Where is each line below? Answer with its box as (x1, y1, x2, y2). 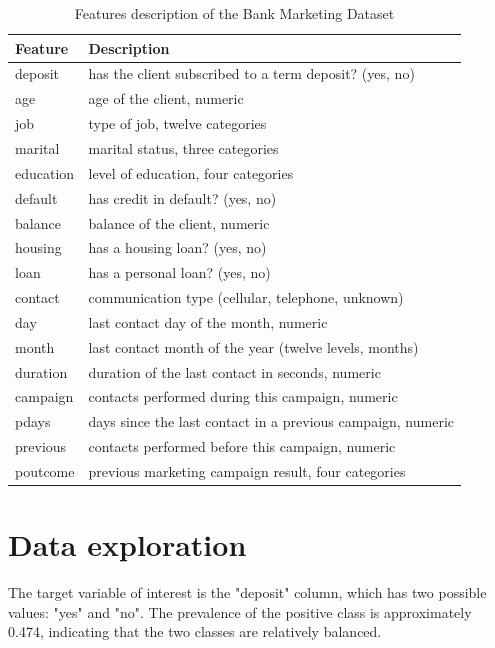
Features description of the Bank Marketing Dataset (74, 3, 395, 23)
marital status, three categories (88, 137, 279, 158)
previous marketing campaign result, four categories (88, 460, 406, 481)
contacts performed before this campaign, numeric (88, 436, 396, 457)
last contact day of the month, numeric (88, 311, 328, 332)
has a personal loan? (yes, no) (88, 262, 271, 283)
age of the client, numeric (88, 88, 244, 109)
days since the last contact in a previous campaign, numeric (88, 411, 455, 432)
